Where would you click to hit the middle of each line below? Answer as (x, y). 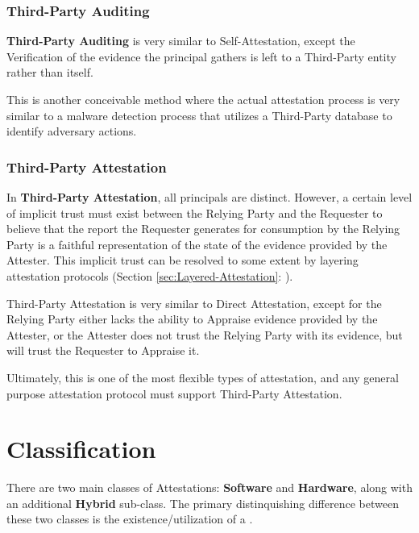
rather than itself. (50, 72)
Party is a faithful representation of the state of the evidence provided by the (197, 244)
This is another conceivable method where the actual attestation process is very (203, 99)
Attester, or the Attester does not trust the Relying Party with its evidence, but (205, 334)
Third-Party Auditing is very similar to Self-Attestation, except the (181, 41)
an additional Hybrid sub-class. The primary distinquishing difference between (203, 503)
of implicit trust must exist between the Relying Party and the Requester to (195, 212)
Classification (81, 449)
